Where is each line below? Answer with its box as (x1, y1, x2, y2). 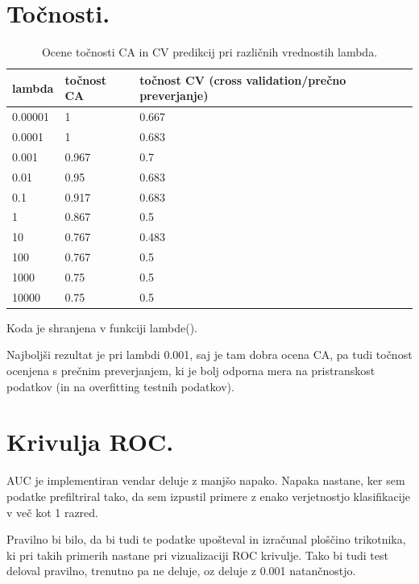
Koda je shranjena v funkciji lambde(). (6, 319, 197, 336)
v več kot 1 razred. (6, 503, 99, 520)
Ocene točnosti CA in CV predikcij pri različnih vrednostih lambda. (41, 44, 378, 60)
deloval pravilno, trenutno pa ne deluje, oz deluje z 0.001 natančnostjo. (6, 562, 356, 579)
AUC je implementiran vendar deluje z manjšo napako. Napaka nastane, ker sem (6, 472, 405, 489)
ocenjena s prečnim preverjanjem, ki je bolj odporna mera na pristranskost (6, 362, 375, 379)
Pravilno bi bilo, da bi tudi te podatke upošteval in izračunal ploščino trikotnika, (6, 531, 406, 548)
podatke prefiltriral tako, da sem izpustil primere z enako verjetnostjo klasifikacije (6, 487, 411, 504)
